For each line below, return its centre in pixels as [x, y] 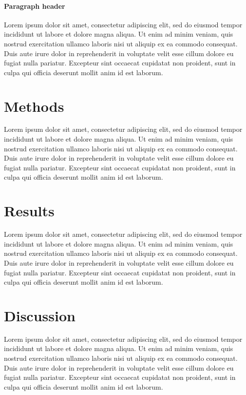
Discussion [40, 315]
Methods [34, 106]
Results [29, 211]
